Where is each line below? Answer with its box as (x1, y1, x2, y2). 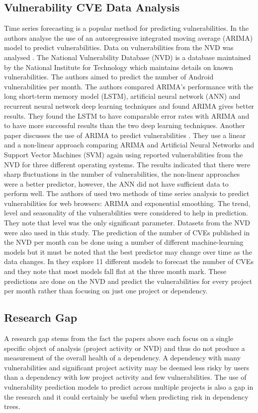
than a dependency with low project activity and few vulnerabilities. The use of (4, 372, 247, 382)
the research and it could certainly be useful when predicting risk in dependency (4, 391, 249, 402)
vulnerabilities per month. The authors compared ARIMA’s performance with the (4, 81, 254, 91)
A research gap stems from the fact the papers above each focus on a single (4, 333, 233, 344)
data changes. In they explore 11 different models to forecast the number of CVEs (4, 256, 254, 267)
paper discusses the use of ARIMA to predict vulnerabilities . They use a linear (4, 130, 246, 140)
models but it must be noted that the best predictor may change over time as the (4, 246, 252, 257)
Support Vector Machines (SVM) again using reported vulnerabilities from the (4, 149, 243, 159)
